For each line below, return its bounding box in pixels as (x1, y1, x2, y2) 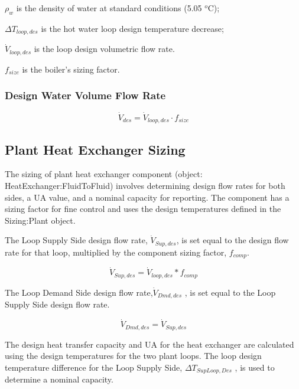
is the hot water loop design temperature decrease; (41, 22, 224, 34)
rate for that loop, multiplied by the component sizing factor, (5, 246, 227, 258)
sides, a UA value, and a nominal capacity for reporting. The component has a (5, 191, 290, 203)
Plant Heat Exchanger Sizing (5, 140, 186, 158)
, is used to (235, 361, 275, 373)
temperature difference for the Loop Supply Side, (5, 361, 183, 373)
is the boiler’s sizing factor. (22, 63, 120, 75)
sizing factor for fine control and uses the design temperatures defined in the (5, 202, 281, 215)
